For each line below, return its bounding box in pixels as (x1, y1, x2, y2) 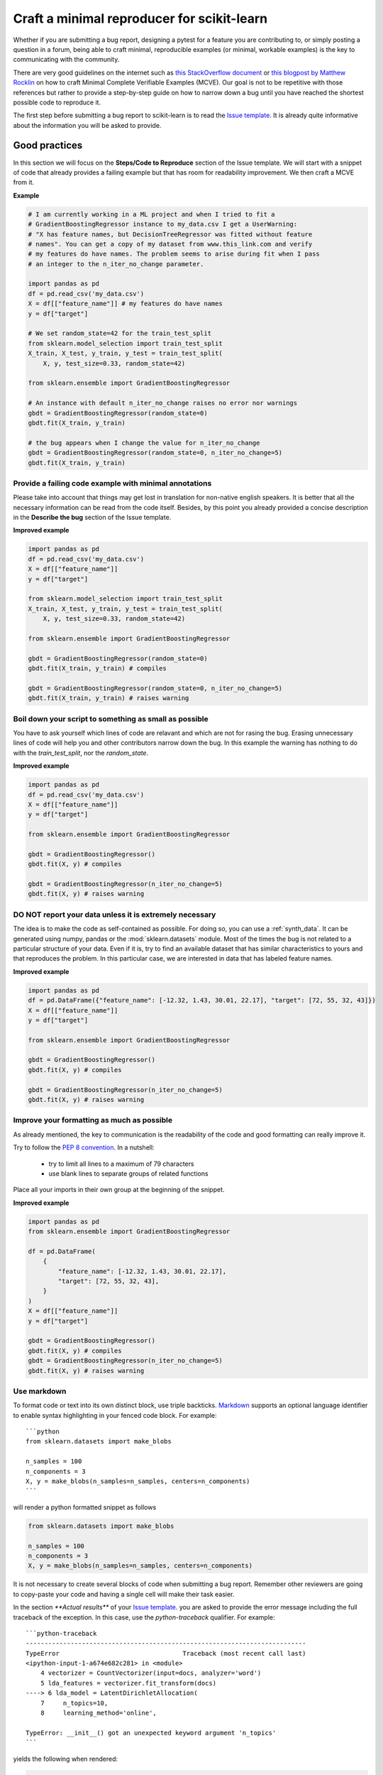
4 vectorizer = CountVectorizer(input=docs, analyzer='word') (40, 1669, 262, 1677)
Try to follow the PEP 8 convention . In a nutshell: (13, 1143, 155, 1152)
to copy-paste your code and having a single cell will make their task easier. (13, 1590, 235, 1598)
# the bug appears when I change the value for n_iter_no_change (28, 439, 260, 447)
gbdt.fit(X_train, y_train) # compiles (28, 665, 167, 672)
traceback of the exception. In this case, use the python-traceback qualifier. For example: (13, 1612, 276, 1622)
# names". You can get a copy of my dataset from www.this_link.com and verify (28, 240, 313, 248)
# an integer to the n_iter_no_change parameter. (28, 260, 204, 268)
